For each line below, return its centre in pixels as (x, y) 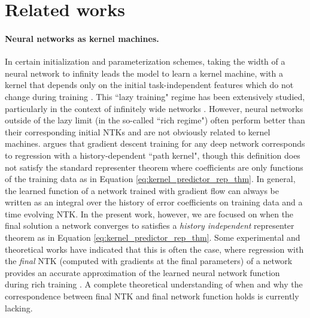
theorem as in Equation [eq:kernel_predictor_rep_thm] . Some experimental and (153, 237)
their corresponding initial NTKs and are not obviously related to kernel (138, 131)
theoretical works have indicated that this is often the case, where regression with (154, 249)
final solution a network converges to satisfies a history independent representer (150, 225)
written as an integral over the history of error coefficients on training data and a (154, 202)
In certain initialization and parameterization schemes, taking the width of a (145, 61)
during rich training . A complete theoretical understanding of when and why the (154, 284)
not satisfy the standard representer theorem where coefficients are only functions (154, 167)
